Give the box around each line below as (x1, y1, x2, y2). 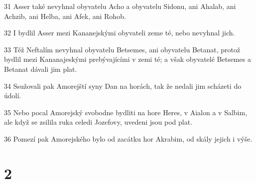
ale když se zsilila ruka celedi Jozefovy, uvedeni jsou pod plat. (4, 117, 193, 127)
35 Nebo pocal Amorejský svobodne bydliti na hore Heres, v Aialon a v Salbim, (4, 107, 248, 117)
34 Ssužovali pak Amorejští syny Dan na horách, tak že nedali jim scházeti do (4, 80, 242, 91)
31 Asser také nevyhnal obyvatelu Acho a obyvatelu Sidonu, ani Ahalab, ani (4, 1, 236, 11)
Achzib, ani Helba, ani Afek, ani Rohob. (4, 10, 126, 21)
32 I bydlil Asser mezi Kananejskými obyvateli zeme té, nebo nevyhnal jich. (4, 27, 235, 38)
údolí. (4, 90, 21, 101)
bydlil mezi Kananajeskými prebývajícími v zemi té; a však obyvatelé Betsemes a (4, 54, 251, 64)
